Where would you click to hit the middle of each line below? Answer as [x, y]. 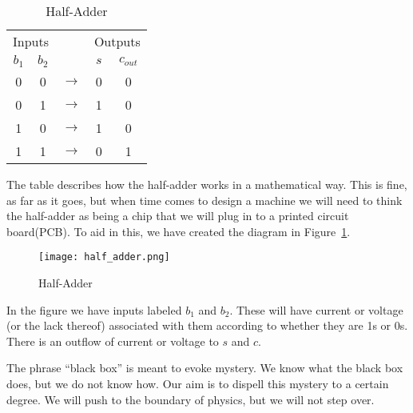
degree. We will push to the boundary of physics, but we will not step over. [191, 399]
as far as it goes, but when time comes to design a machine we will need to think [205, 200]
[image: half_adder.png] [104, 257]
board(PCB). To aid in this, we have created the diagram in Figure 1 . [179, 231]
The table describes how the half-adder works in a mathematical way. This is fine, [207, 184]
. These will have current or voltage [316, 309]
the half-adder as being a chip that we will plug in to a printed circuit [178, 216]
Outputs [117, 41]
